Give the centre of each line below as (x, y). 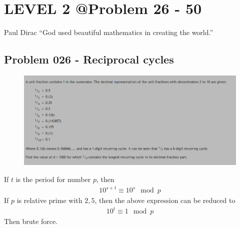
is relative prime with (49, 200)
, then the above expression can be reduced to (165, 200)
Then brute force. (31, 221)
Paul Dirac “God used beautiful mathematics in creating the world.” (109, 32)
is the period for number (53, 179)
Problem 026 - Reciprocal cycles (89, 59)
